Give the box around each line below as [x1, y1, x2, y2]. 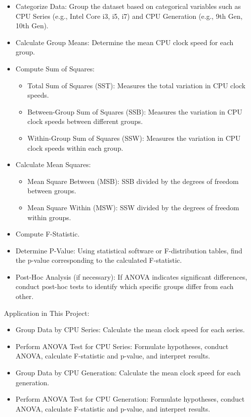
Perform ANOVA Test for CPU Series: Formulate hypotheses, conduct [15, 341, 229, 351]
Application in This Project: [4, 307, 89, 318]
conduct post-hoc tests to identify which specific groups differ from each [15, 281, 234, 292]
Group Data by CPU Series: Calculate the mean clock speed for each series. [15, 324, 245, 335]
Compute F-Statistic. [15, 229, 80, 239]
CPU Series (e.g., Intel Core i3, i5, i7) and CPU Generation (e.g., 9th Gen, [15, 10, 243, 21]
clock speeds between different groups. [27, 116, 143, 126]
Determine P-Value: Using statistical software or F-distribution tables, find [15, 245, 243, 255]
